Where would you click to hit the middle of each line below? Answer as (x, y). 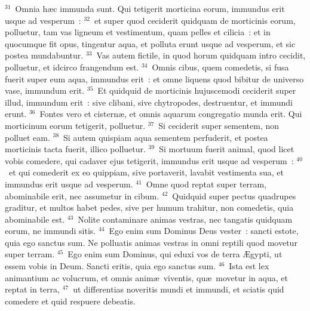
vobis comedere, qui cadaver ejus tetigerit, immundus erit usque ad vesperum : (149, 160)
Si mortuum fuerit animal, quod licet (227, 149)
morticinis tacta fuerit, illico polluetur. (75, 149)
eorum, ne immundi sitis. (50, 231)
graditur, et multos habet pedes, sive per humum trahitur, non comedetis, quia (149, 207)
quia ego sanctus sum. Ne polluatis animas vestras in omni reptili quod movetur (151, 242)
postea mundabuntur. (44, 55)
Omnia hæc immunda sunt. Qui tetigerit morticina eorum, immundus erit (150, 8)
